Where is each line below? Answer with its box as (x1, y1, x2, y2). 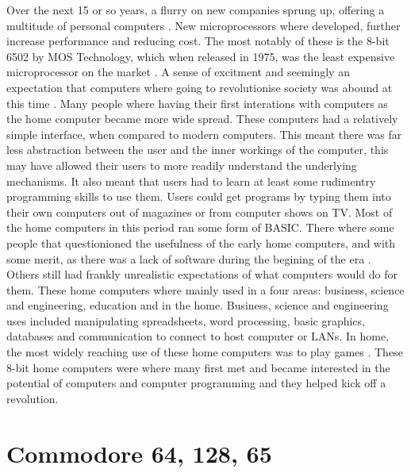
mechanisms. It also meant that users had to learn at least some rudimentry (6, 172, 376, 189)
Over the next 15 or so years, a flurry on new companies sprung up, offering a (6, 2, 385, 17)
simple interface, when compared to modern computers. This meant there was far (6, 125, 402, 142)
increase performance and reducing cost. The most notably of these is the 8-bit (6, 33, 390, 49)
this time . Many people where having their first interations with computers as (6, 94, 388, 111)
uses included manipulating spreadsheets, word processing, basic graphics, (6, 312, 365, 329)
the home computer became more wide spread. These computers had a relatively (6, 110, 398, 127)
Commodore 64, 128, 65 (6, 436, 272, 469)
